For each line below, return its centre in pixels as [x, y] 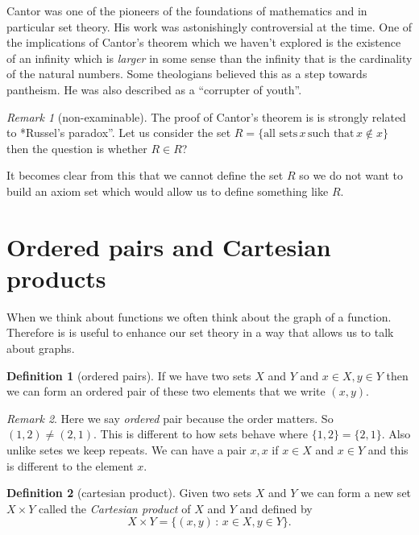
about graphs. [41, 348]
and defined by [276, 508]
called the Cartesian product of [114, 508]
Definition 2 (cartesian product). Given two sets [129, 493]
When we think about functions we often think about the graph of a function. [199, 316]
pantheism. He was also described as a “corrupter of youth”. [154, 89]
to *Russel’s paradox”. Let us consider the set [119, 133]
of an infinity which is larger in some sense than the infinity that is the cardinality [209, 58]
